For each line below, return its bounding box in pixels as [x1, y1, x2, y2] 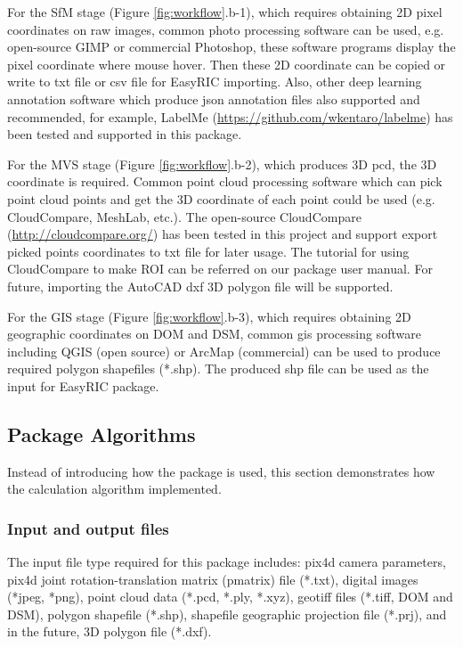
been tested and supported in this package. [7, 125, 242, 143]
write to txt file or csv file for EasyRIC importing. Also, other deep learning [7, 72, 422, 91]
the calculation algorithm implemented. [7, 479, 222, 498]
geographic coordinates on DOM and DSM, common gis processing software [7, 324, 421, 343]
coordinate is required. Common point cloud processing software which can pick [7, 172, 443, 191]
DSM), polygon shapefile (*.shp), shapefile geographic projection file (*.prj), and [7, 604, 447, 623]
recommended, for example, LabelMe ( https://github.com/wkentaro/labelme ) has [7, 107, 453, 126]
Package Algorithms [7, 420, 196, 447]
